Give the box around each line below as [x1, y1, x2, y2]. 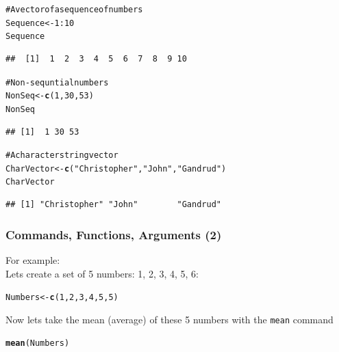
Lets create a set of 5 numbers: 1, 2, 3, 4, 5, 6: [5, 266, 199, 280]
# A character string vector [5, 150, 118, 161]
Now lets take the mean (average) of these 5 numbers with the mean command [5, 312, 334, 326]
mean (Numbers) [5, 338, 70, 349]
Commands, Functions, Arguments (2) [5, 226, 222, 243]
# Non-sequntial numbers [5, 77, 109, 87]
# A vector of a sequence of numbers [5, 5, 143, 14]
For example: [5, 252, 60, 267]
